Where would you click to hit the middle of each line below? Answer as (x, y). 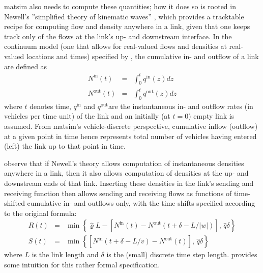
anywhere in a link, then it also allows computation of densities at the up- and (126, 173)
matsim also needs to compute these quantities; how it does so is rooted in (120, 6)
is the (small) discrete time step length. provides (182, 254)
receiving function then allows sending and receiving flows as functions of (118, 193)
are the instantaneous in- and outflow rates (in (181, 106)
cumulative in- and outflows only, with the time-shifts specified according (141, 203)
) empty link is (211, 116)
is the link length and (65, 254)
